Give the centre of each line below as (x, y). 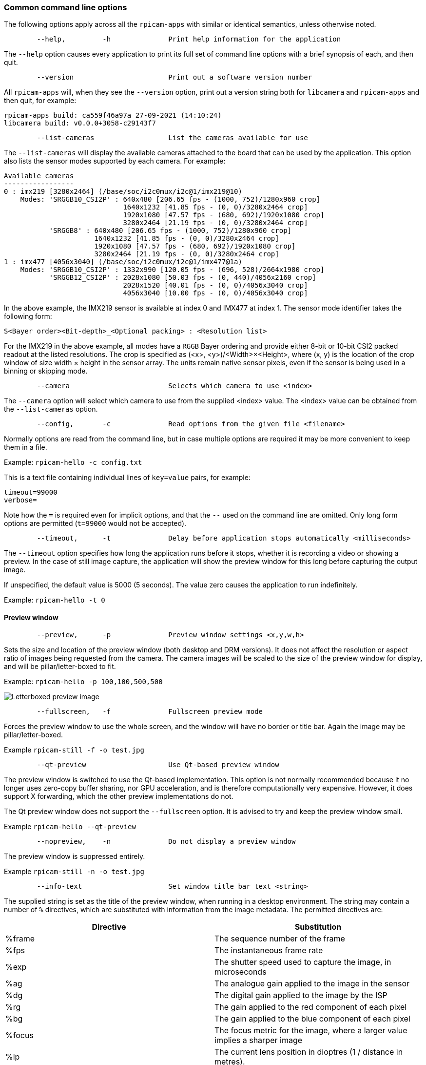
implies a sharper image (259, 1040)
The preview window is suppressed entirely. (75, 856)
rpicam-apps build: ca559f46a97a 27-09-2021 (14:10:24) (113, 115)
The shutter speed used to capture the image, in (303, 962)
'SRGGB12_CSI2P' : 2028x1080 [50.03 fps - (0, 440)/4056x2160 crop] (183, 278)
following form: (28, 316)
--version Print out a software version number (174, 77)
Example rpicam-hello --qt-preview (70, 826)
